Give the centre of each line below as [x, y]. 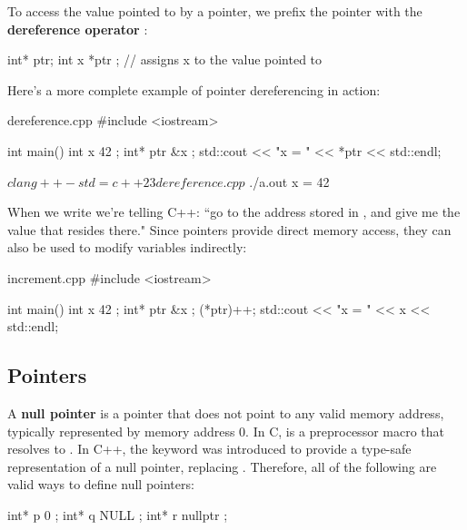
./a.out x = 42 [289, 181]
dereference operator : [78, 29]
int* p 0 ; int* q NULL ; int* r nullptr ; [118, 514]
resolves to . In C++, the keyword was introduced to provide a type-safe [209, 449]
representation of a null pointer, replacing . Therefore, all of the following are [222, 466]
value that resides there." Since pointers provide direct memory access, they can [229, 229]
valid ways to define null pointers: [101, 484]
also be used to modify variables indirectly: [127, 247]
